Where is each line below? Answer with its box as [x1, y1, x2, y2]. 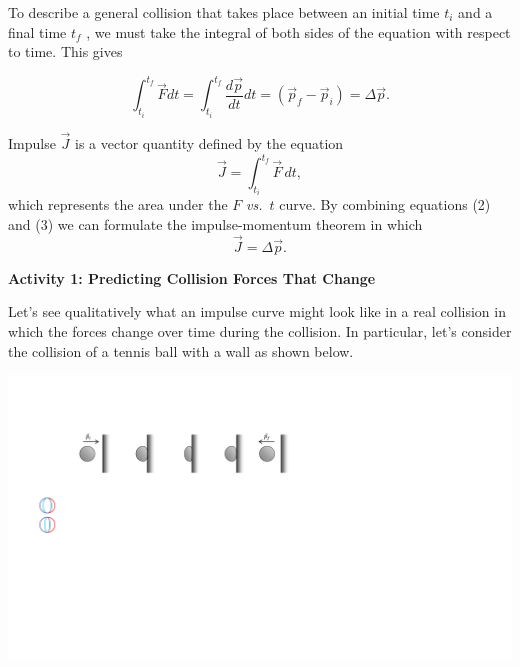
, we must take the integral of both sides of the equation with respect [86, 21, 511, 42]
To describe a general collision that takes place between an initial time [8, 2, 440, 22]
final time [8, 21, 67, 42]
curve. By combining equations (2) [279, 194, 491, 215]
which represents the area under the [8, 194, 228, 215]
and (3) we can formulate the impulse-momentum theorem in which [8, 214, 423, 235]
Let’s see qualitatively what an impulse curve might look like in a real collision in [8, 301, 506, 322]
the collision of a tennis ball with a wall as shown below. [8, 340, 354, 361]
